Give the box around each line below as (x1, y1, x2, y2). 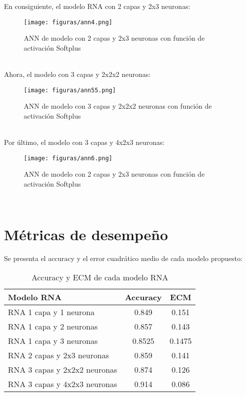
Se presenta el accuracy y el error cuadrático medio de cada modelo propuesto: (4, 253, 243, 264)
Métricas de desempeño (4, 224, 168, 245)
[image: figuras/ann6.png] (24, 154, 112, 162)
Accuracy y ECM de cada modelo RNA (31, 271, 168, 283)
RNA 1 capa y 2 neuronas (8, 320, 98, 332)
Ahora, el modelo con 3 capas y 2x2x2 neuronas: (4, 69, 151, 79)
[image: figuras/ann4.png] (24, 18, 112, 26)
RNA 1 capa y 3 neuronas (8, 334, 98, 346)
